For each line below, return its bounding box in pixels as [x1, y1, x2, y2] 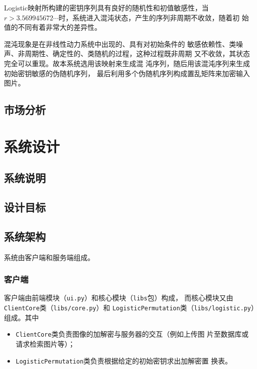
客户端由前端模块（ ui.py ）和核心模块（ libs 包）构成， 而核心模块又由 [4, 292, 234, 303]
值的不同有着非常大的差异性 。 [4, 22, 101, 32]
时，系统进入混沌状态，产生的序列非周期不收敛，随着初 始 [58, 12, 249, 22]
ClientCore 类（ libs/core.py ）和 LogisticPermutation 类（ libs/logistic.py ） [4, 302, 255, 313]
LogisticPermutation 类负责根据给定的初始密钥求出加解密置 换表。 [15, 355, 232, 366]
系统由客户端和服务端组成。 [4, 252, 94, 262]
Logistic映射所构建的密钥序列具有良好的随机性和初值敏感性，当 [4, 2, 209, 12]
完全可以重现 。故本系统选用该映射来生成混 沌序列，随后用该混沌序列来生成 [4, 58, 250, 68]
